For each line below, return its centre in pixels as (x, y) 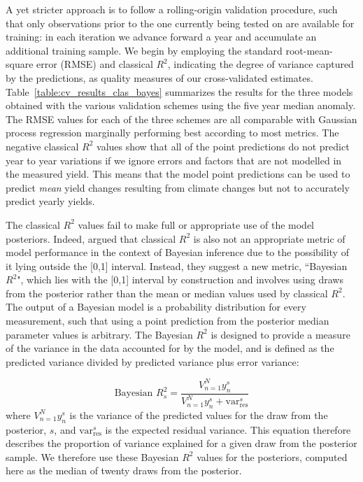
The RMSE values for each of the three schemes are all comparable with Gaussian (181, 119)
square (20, 64)
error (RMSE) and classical (95, 64)
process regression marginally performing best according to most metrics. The (172, 133)
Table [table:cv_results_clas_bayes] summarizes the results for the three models (179, 91)
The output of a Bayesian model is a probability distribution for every (156, 307)
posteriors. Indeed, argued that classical (91, 238)
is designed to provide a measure (280, 334)
